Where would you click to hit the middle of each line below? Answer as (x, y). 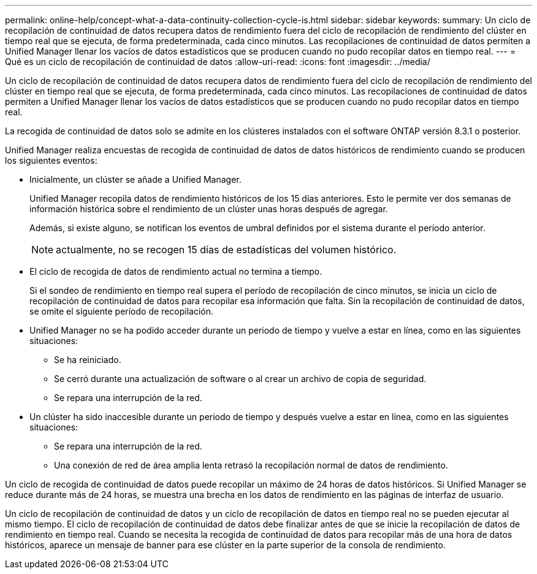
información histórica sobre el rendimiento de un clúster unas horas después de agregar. (209, 209)
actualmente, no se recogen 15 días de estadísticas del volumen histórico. (226, 250)
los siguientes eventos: (51, 160)
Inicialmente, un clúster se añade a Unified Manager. (135, 179)
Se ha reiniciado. (88, 360)
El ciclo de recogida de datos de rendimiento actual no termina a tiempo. (176, 271)
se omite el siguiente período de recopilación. (121, 311)
